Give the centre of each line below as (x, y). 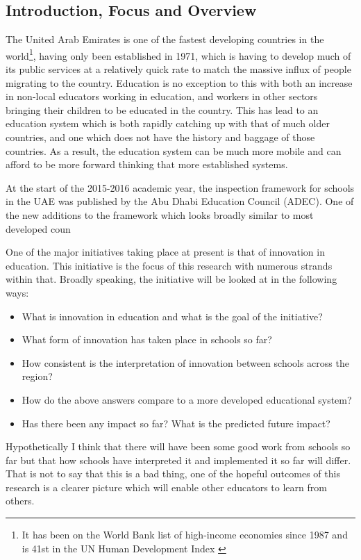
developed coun (38, 228)
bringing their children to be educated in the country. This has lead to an (162, 109)
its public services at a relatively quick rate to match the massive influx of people (178, 69)
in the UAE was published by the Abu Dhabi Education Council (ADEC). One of (180, 201)
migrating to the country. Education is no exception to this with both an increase (179, 82)
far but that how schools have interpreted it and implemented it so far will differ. (178, 460)
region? (37, 376)
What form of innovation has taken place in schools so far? (147, 339)
